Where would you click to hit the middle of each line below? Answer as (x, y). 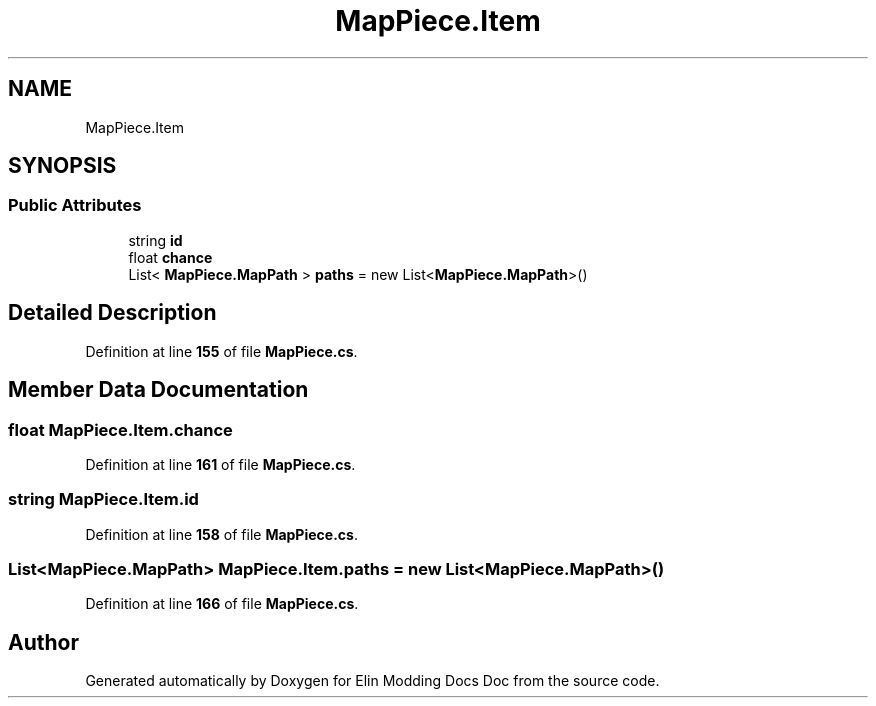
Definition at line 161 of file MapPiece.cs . (220, 464)
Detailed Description (112, 313)
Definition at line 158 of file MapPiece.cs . (221, 534)
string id (155, 240)
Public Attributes (75, 205)
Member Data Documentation (158, 390)
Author (43, 642)
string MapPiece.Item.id (103, 499)
